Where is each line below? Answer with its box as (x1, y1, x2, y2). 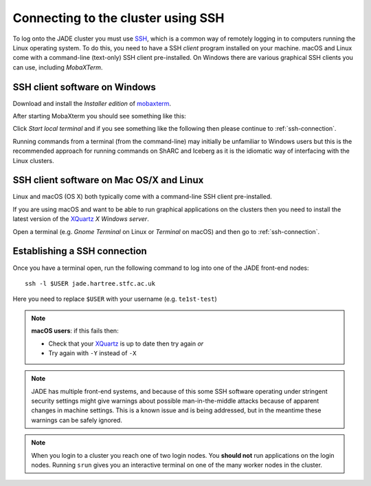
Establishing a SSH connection (12, 245, 147, 257)
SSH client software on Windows (12, 81, 156, 93)
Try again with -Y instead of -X (48, 348, 137, 357)
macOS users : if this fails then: (31, 327, 120, 335)
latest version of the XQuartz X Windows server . (12, 215, 149, 223)
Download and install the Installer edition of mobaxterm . (12, 99, 172, 107)
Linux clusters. (12, 156, 54, 165)
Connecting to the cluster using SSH (12, 10, 225, 25)
